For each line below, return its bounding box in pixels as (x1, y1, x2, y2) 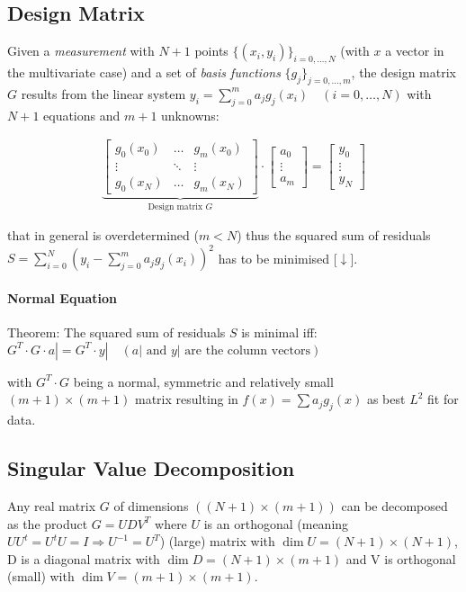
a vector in (385, 41, 444, 60)
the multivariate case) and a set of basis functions (7, 63, 281, 81)
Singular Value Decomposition (7, 454, 295, 482)
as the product (7, 514, 88, 533)
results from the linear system (21, 84, 186, 103)
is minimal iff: (241, 323, 318, 342)
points (194, 41, 229, 60)
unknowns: (161, 105, 220, 124)
